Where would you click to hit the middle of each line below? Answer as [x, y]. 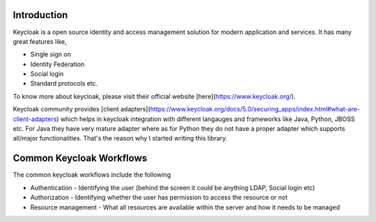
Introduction [40, 15]
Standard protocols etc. [64, 84]
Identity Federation [57, 64]
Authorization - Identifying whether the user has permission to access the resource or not [159, 198]
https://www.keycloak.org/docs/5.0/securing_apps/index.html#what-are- [255, 109]
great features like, [40, 41]
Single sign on [50, 54]
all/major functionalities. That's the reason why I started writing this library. [120, 138]
